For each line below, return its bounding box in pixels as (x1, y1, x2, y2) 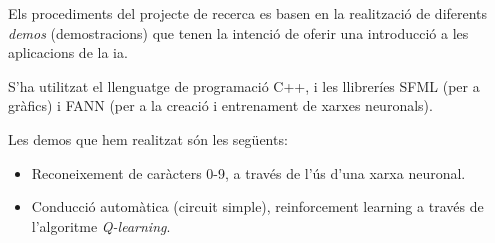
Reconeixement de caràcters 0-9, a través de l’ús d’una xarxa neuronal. (31, 162, 466, 183)
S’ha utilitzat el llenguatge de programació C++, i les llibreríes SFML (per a (8, 75, 480, 96)
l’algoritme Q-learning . (31, 215, 171, 236)
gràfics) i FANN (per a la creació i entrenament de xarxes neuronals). (8, 95, 433, 116)
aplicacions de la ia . (8, 42, 128, 63)
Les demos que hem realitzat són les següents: (8, 128, 288, 149)
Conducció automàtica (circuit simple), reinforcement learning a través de (31, 196, 484, 217)
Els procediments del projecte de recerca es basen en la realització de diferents (8, 3, 488, 23)
